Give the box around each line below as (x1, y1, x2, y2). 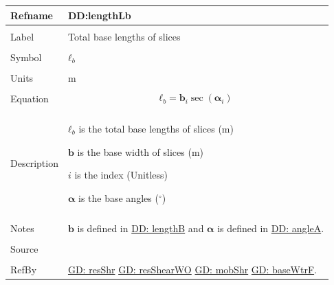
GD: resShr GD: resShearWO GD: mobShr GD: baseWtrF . (67, 262, 317, 277)
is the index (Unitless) (74, 168, 168, 182)
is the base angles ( (78, 190, 159, 205)
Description (10, 156, 58, 170)
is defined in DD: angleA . (217, 220, 324, 235)
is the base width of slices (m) (77, 144, 203, 159)
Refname (10, 8, 53, 22)
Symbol (10, 49, 42, 64)
